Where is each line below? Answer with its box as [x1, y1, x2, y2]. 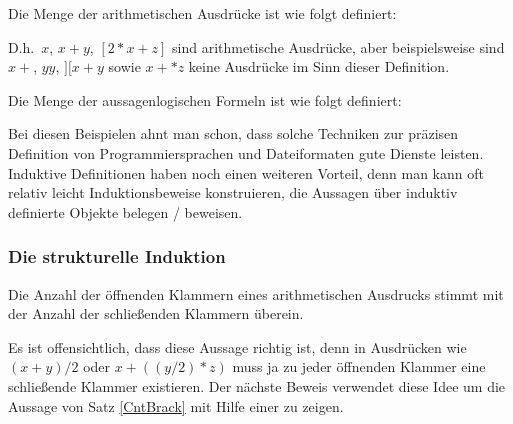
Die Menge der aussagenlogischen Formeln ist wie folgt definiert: [8, 89, 402, 110]
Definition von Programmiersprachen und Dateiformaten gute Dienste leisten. [8, 142, 484, 163]
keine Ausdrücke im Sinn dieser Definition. [188, 56, 450, 77]
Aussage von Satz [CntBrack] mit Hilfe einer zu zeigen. [8, 395, 344, 416]
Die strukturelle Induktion [8, 244, 226, 269]
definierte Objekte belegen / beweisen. [8, 201, 243, 222]
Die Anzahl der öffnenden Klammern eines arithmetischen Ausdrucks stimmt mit [8, 283, 504, 304]
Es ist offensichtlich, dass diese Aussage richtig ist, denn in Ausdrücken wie [8, 336, 467, 357]
